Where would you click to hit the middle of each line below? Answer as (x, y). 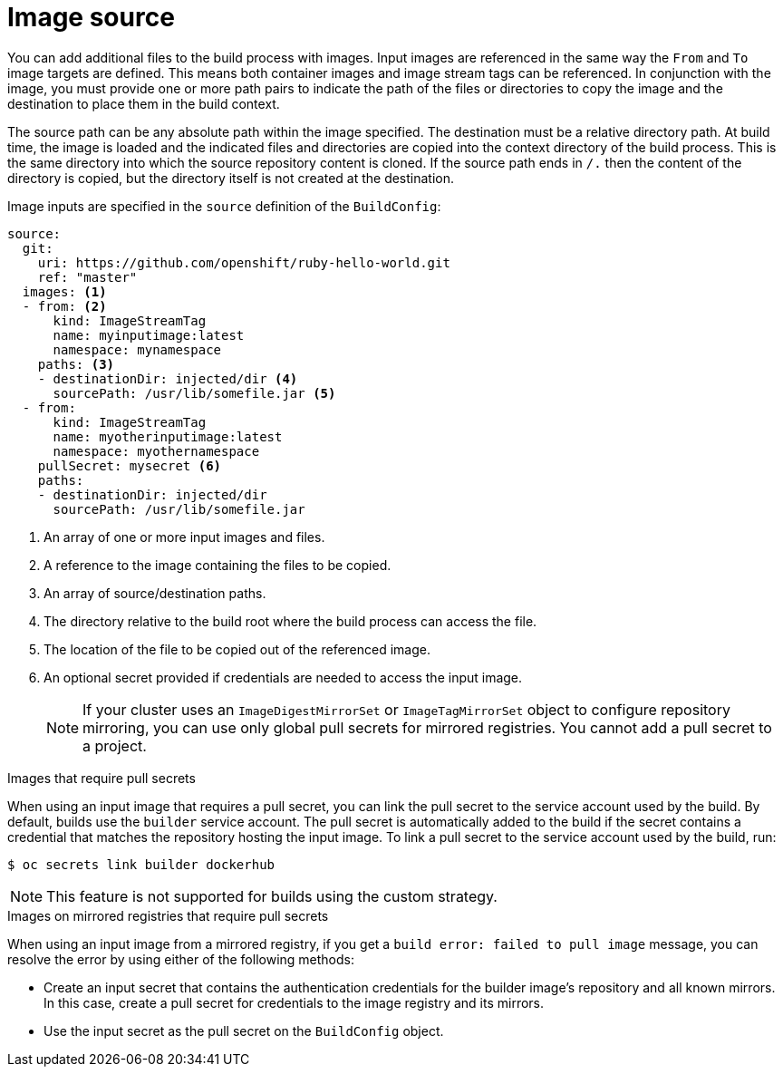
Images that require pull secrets (101, 778)
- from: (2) (64, 306)
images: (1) (64, 291)
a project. (115, 745)
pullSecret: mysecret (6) (130, 465)
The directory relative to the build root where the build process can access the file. (290, 621)
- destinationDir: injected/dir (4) (168, 378)
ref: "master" (87, 277)
